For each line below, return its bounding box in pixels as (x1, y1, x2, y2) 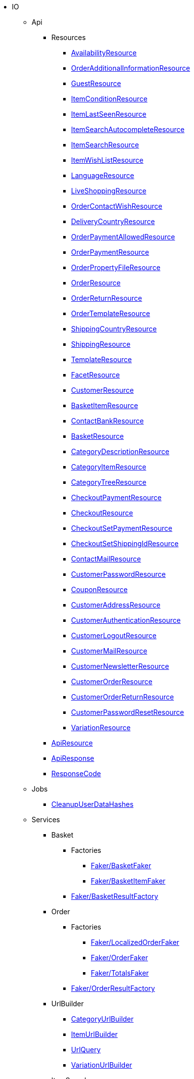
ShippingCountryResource (71, 325, 157, 333)
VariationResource (71, 723, 131, 732)
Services (32, 815, 60, 824)
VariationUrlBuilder (71, 1061, 132, 1069)
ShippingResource (71, 340, 131, 348)
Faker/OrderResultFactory (71, 984, 155, 992)
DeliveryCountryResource (71, 217, 155, 226)
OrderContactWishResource (71, 202, 162, 210)
